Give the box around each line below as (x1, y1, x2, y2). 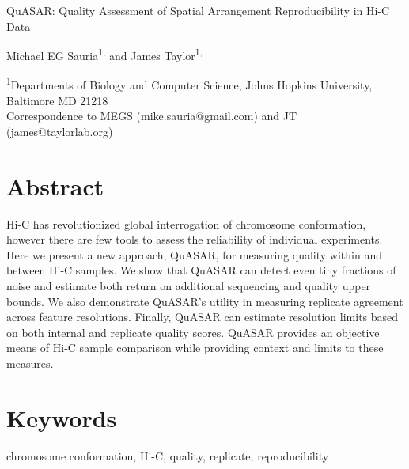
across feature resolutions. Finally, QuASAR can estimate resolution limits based (6, 308, 399, 325)
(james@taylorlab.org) (6, 123, 113, 139)
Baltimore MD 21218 (6, 92, 108, 108)
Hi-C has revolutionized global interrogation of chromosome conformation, (6, 215, 366, 232)
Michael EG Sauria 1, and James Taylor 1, (6, 45, 203, 63)
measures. (6, 354, 54, 371)
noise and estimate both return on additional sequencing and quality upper (6, 277, 371, 293)
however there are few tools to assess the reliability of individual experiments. (6, 231, 383, 248)
